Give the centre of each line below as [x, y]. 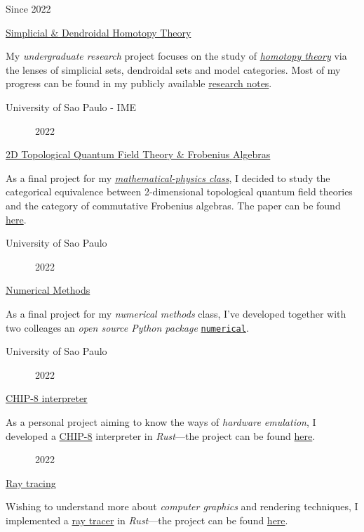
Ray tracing [31, 482]
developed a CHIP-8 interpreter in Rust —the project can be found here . [161, 435]
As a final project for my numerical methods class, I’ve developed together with [176, 313]
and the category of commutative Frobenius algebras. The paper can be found [173, 205]
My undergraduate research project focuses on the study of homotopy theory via [176, 56]
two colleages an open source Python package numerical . [127, 327]
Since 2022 [28, 8]
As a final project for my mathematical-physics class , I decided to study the [168, 177]
